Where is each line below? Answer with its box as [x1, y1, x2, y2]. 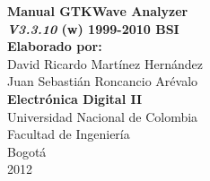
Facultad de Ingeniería [7, 125, 130, 143]
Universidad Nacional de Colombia [7, 107, 198, 125]
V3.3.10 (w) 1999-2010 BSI [7, 19, 179, 38]
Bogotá [7, 142, 47, 160]
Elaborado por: [7, 37, 102, 56]
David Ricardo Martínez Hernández [7, 54, 203, 73]
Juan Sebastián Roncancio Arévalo [7, 72, 198, 90]
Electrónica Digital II [7, 89, 143, 108]
